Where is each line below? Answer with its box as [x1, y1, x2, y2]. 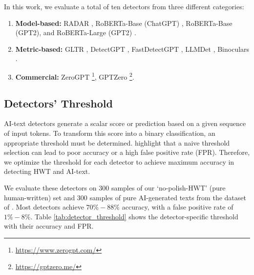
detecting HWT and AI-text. [4, 166, 90, 176]
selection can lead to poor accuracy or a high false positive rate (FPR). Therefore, [4, 147, 250, 157]
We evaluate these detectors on [4, 182, 97, 192]
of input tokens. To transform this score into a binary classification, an [4, 128, 215, 138]
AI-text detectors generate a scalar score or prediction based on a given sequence [4, 118, 246, 128]
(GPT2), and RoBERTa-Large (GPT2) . [15, 27, 136, 38]
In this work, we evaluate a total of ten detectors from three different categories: [4, 1, 244, 11]
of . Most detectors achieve [4, 202, 84, 212]
